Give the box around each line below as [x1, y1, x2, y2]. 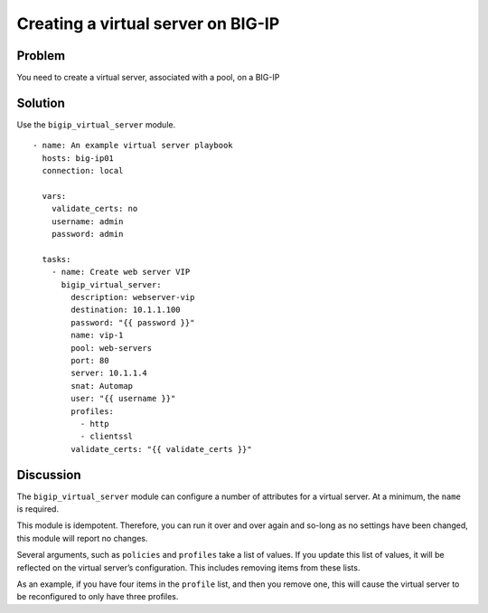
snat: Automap [70, 381, 134, 391]
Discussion [16, 467, 81, 483]
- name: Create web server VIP [51, 267, 191, 278]
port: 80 [70, 355, 109, 365]
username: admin [51, 216, 124, 226]
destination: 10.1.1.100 [70, 305, 181, 316]
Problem [16, 48, 66, 63]
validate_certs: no [51, 203, 138, 214]
